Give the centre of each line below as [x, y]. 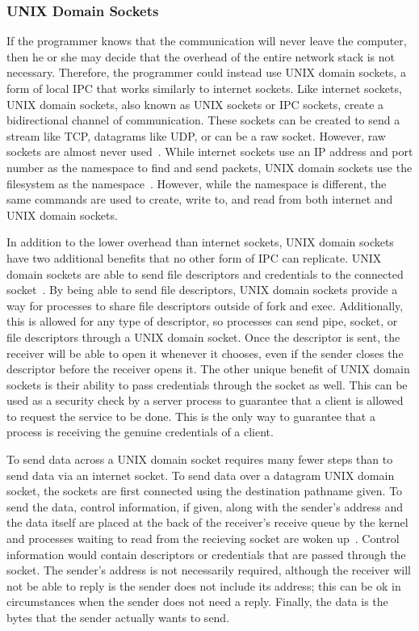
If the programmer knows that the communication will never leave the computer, [207, 41]
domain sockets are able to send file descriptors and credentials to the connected [205, 273]
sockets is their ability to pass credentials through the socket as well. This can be [207, 384]
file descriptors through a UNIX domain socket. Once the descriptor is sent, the [203, 337]
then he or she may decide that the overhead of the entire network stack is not [201, 56]
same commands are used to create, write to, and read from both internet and [200, 199]
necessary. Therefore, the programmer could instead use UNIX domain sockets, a [206, 72]
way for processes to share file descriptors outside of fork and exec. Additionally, [205, 305]
